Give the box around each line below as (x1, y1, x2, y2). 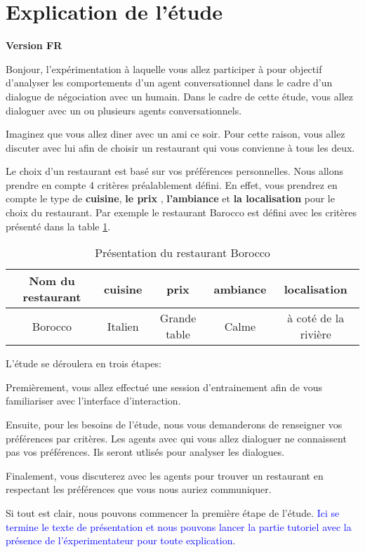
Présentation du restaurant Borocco (95, 244, 270, 261)
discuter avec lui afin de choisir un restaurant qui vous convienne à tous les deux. (6, 140, 355, 155)
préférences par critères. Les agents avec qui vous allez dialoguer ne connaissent (6, 431, 347, 445)
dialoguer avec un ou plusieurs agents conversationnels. (6, 103, 242, 117)
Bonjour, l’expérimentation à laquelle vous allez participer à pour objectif (6, 61, 322, 76)
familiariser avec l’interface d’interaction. (6, 393, 181, 408)
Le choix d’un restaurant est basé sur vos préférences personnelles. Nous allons (6, 164, 344, 178)
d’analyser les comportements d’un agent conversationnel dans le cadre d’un (6, 75, 333, 90)
